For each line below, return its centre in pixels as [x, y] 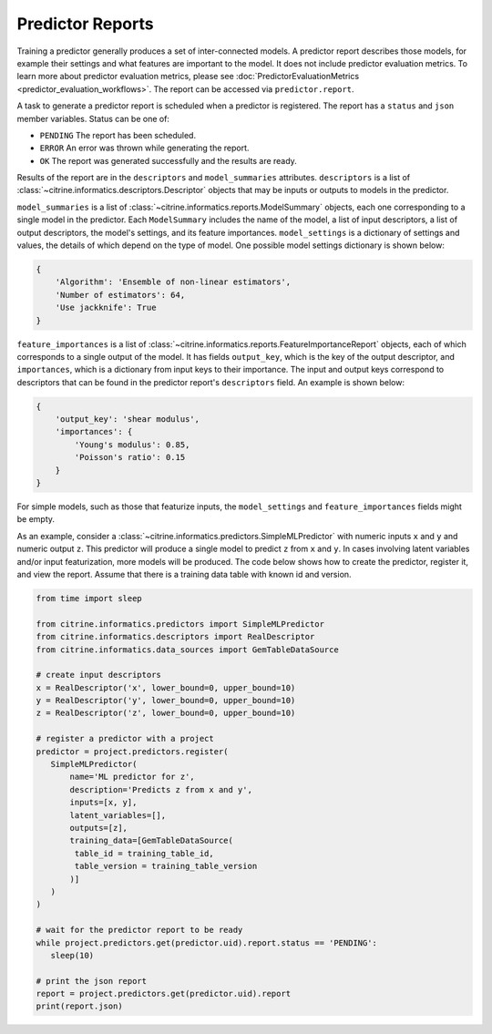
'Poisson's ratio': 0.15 [130, 457]
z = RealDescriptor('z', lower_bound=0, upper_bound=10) [166, 713]
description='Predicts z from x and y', [161, 789]
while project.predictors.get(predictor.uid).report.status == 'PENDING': [207, 942]
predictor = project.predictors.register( [132, 751]
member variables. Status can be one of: [93, 118]
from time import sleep [89, 598]
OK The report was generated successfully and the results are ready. [169, 160]
